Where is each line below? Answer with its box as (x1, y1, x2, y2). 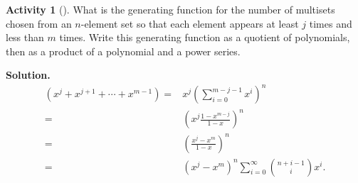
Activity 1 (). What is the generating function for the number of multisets (6, 2, 335, 16)
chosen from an (6, 16, 72, 30)
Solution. (6, 67, 51, 82)
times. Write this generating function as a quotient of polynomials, (59, 30, 350, 45)
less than (6, 30, 44, 45)
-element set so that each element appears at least (80, 16, 299, 30)
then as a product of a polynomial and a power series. (6, 43, 241, 58)
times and (309, 16, 352, 30)
